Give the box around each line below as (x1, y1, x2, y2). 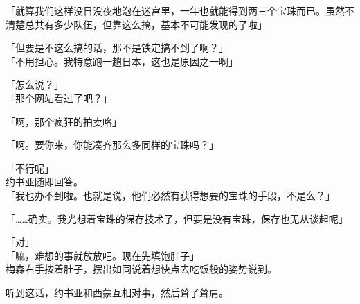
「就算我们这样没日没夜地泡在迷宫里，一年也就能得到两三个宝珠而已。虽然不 (6, 3, 354, 17)
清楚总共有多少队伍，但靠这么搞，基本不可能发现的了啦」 (6, 17, 267, 31)
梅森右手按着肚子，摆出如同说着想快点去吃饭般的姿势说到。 (6, 262, 277, 276)
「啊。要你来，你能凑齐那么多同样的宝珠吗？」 (6, 137, 219, 152)
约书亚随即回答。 (6, 174, 83, 189)
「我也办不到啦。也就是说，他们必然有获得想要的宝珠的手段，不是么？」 (6, 187, 335, 202)
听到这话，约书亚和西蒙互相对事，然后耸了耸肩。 (6, 285, 228, 299)
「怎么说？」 (6, 77, 64, 92)
